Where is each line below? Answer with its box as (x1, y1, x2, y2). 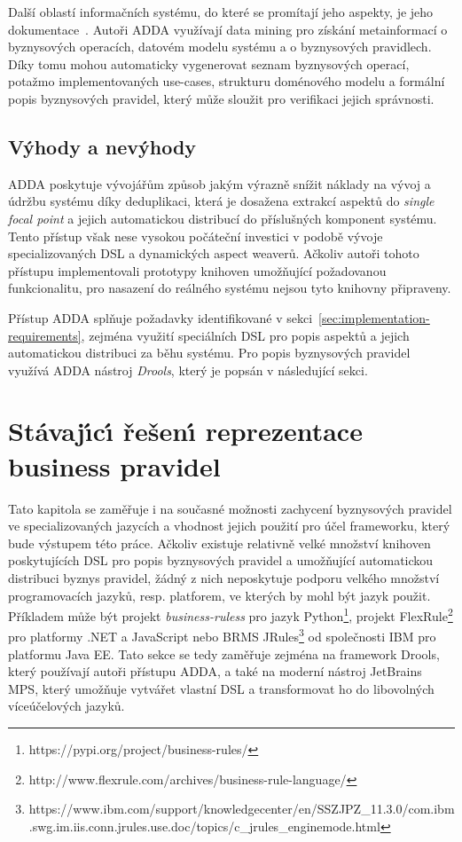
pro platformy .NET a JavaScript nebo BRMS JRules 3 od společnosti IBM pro (8, 625, 436, 646)
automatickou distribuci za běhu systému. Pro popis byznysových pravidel (8, 343, 411, 362)
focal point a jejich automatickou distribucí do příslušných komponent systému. (8, 209, 437, 227)
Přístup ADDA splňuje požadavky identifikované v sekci (8, 308, 313, 327)
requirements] (8, 326, 82, 344)
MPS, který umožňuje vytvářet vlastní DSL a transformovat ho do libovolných (8, 679, 435, 697)
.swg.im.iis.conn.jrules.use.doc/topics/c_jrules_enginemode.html (28, 816, 380, 835)
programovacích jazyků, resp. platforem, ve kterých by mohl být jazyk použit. (8, 586, 431, 604)
